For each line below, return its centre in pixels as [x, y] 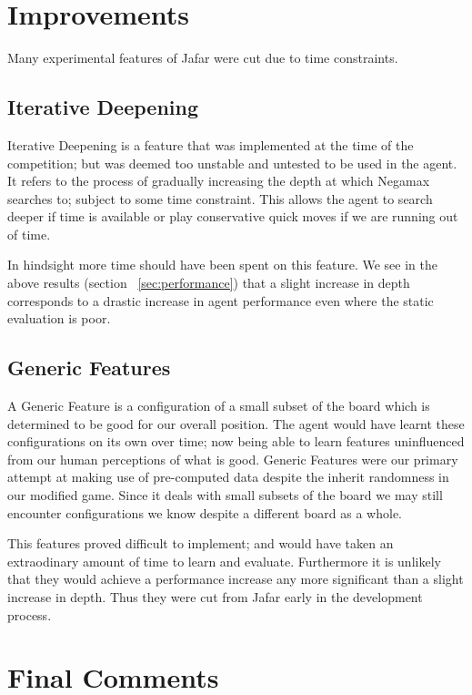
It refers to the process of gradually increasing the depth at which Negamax [219, 181]
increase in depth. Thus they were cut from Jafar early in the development [215, 597]
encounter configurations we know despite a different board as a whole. [205, 512]
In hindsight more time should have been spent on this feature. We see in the [222, 265]
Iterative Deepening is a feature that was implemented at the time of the [211, 144]
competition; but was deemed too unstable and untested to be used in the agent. [232, 163]
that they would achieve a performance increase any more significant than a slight [236, 579]
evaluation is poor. [59, 318]
